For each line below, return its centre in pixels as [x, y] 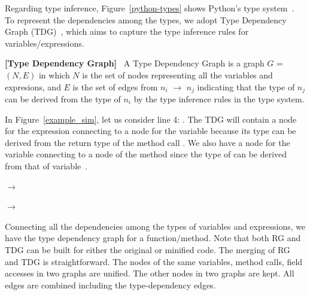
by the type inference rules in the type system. [219, 99]
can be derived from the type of [63, 99]
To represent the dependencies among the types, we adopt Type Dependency [146, 19]
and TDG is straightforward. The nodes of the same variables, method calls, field [154, 261]
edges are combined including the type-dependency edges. [110, 285]
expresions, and [33, 86]
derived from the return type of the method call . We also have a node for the [148, 142]
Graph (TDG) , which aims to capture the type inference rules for [127, 31]
